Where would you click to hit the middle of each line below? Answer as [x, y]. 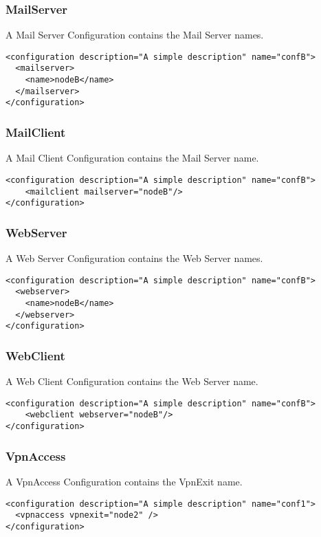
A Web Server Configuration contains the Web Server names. [134, 258]
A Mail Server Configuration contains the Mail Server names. [135, 35]
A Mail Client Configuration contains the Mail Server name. [132, 158]
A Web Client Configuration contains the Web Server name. [132, 381]
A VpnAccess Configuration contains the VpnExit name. [124, 481]
